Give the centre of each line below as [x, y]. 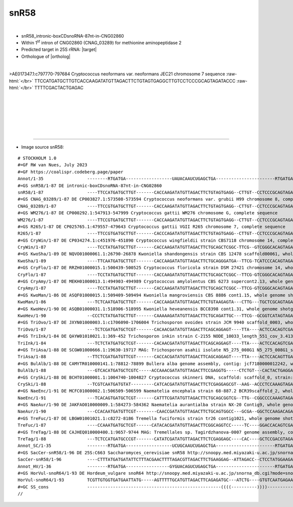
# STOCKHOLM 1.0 [37, 158]
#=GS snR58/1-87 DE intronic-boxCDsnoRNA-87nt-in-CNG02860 [90, 185]
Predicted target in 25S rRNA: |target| [59, 49]
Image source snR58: [43, 147]
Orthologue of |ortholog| [46, 56]
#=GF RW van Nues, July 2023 [52, 165]
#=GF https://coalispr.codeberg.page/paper [71, 172]
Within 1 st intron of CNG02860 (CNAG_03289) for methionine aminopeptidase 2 [101, 42]
